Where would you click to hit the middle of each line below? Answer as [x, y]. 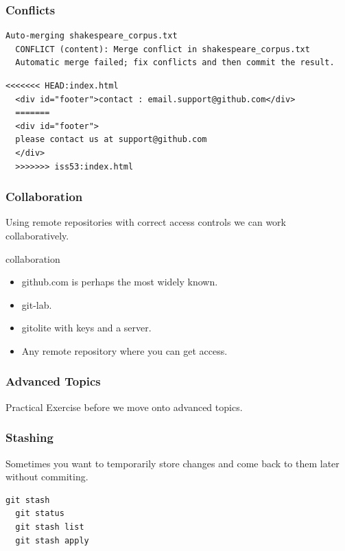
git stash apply [52, 540]
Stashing [29, 437]
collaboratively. [37, 235]
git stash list [50, 527]
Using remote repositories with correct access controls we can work [146, 222]
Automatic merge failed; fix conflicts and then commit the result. [175, 63]
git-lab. [37, 304]
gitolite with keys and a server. [86, 328]
